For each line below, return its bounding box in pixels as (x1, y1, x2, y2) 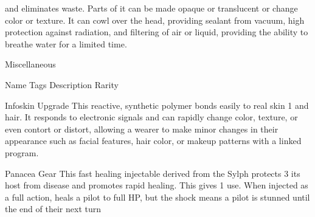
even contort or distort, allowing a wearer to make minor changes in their (5, 122, 279, 135)
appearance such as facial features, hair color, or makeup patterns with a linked (5, 134, 302, 147)
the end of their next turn (5, 202, 101, 215)
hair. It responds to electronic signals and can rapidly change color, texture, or (5, 111, 298, 123)
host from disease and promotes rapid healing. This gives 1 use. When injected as (5, 179, 308, 191)
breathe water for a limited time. (5, 37, 127, 50)
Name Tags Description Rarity (5, 78, 119, 91)
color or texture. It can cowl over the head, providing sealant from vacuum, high (5, 13, 305, 26)
